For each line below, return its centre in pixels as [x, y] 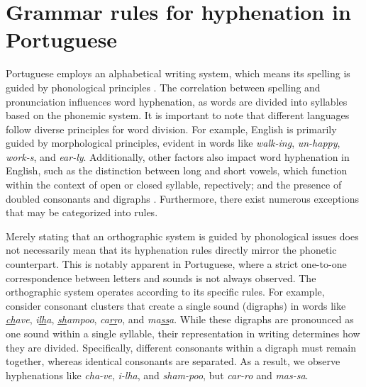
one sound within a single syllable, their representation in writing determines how [183, 333]
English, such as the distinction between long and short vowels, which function [177, 170]
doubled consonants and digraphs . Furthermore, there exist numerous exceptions [182, 198]
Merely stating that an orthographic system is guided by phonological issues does [182, 236]
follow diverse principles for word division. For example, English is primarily [171, 129]
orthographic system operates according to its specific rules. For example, [165, 292]
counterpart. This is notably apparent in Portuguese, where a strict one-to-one [176, 264]
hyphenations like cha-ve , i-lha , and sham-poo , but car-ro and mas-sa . [157, 375]
